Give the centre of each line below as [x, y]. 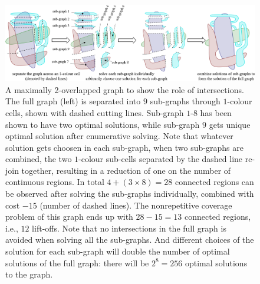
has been [216, 112]
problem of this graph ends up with [69, 217]
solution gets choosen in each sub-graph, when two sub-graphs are [124, 147]
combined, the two [39, 159]
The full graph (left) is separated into [73, 101]
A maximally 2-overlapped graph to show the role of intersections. [125, 89]
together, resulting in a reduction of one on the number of [126, 170]
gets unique [230, 124]
